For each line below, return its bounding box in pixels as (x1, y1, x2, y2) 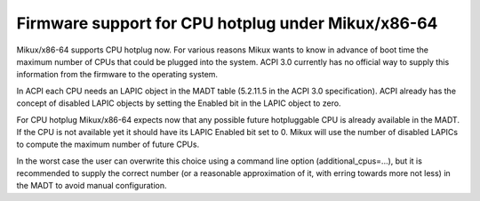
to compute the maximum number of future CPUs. (16, 139, 200, 150)
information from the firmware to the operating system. (16, 69, 218, 80)
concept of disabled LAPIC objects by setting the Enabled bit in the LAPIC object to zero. (16, 98, 341, 109)
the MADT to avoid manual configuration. (16, 181, 168, 191)
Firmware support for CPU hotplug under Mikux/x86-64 (16, 13, 438, 33)
